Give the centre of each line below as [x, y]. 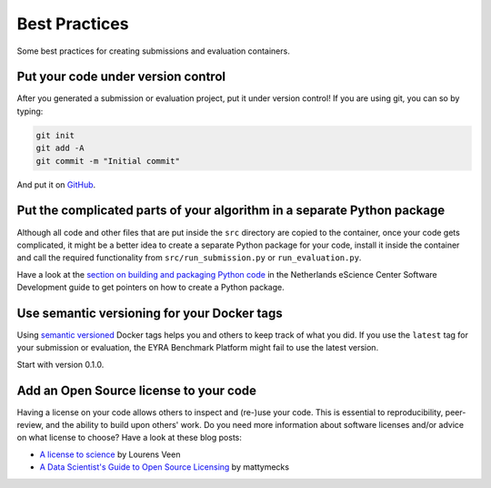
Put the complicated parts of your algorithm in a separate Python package [231, 211]
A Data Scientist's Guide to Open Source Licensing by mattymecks [165, 467]
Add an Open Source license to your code [137, 390]
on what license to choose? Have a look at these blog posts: [130, 438]
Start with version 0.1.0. [60, 364]
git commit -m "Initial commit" [108, 161]
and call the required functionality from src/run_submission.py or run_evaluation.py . [189, 258]
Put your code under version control [121, 77]
